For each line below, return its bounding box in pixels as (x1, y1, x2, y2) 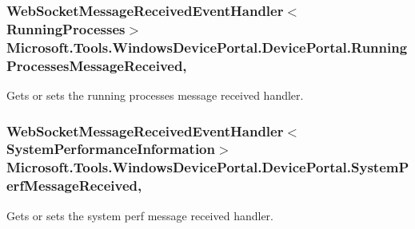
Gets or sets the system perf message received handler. (6, 207, 273, 223)
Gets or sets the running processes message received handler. (6, 86, 304, 103)
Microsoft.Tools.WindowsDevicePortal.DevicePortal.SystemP (6, 157, 409, 177)
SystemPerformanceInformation (6, 139, 215, 159)
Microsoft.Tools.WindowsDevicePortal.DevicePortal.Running (6, 37, 408, 57)
